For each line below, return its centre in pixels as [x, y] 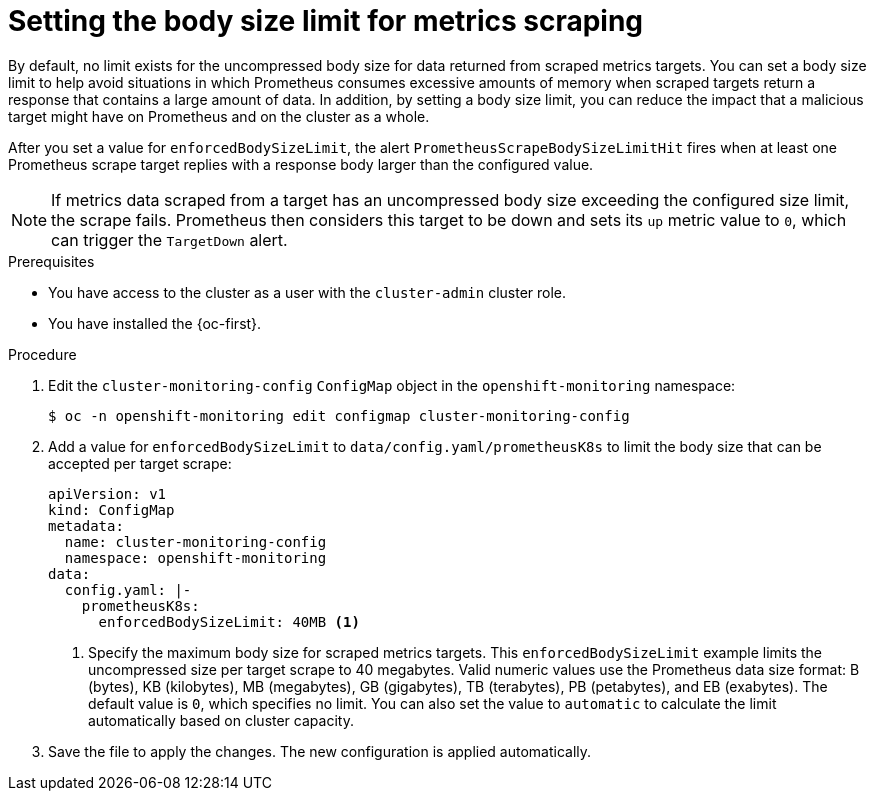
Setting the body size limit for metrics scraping [326, 21]
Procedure [42, 354]
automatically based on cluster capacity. [221, 720]
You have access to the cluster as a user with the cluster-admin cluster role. [307, 292]
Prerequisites [51, 261]
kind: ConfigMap [111, 509]
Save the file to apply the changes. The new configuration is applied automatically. [320, 751]
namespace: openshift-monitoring [195, 557]
